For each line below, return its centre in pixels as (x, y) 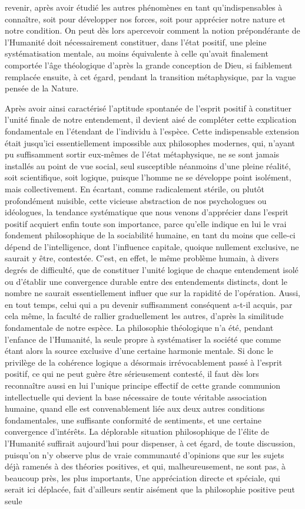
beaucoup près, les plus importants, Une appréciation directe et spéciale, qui (142, 477)
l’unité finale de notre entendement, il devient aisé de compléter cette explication (151, 119)
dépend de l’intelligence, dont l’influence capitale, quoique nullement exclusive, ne (152, 246)
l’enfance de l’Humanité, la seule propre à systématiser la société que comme (143, 339)
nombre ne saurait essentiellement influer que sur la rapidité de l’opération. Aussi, (152, 293)
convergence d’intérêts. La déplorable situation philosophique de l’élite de (137, 431)
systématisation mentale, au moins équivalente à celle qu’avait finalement (137, 53)
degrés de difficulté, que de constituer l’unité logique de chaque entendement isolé (152, 270)
